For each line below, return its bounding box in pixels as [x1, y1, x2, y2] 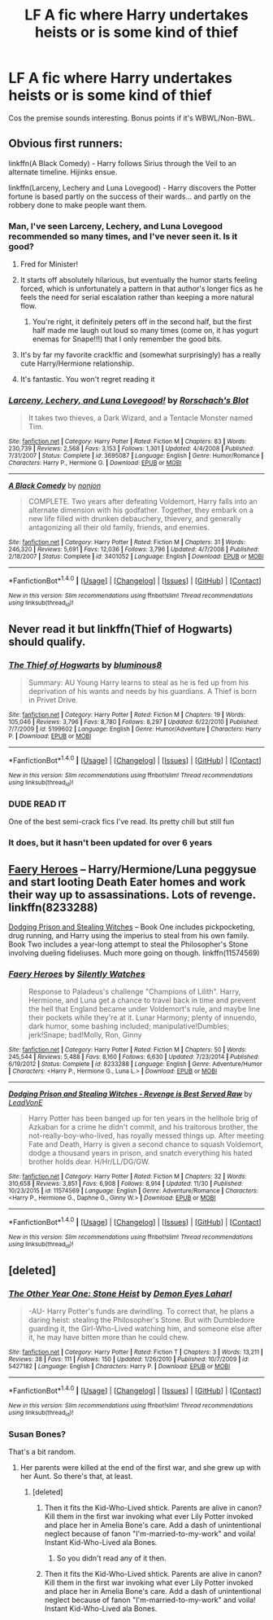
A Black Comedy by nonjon [8, 481, 102, 490]
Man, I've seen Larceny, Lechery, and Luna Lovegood [8, 220, 223, 231]
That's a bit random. [8, 1447, 76, 1457]
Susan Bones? [8, 1428, 67, 1439]
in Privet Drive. [28, 695, 79, 705]
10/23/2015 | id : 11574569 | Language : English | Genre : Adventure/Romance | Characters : [8, 1187, 258, 1195]
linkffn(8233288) [8, 900, 98, 914]
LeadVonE [8, 1098, 43, 1108]
